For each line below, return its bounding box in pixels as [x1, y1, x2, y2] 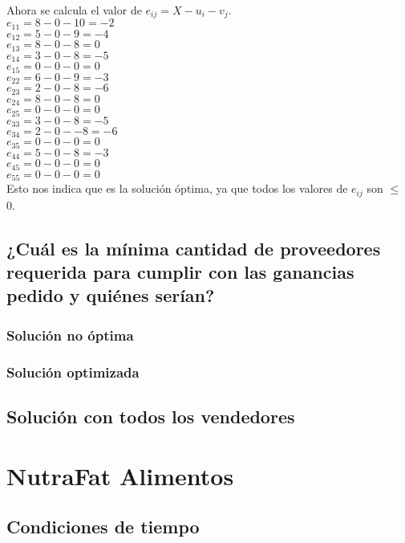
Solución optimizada [6, 361, 140, 382]
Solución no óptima [6, 325, 134, 345]
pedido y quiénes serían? [6, 283, 215, 308]
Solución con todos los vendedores [6, 403, 295, 428]
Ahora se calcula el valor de [6, 2, 142, 18]
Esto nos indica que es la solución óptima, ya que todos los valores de [6, 180, 348, 197]
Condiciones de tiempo [6, 514, 200, 539]
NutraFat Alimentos [6, 459, 234, 492]
